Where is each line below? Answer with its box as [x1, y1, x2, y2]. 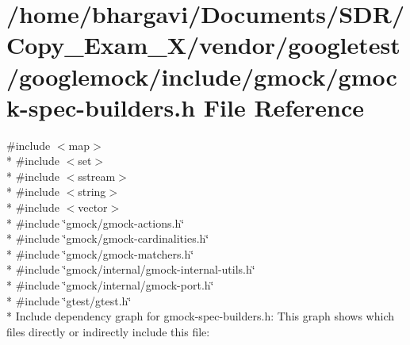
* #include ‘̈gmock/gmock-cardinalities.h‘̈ [6, 230, 209, 247]
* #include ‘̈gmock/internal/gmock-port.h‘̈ [6, 277, 214, 293]
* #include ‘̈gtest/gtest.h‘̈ [6, 292, 132, 309]
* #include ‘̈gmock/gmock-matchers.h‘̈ [6, 245, 194, 262]
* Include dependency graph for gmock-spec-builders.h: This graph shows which [6, 308, 395, 324]
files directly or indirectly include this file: [6, 323, 210, 339]
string [78, 183, 106, 200]
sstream [78, 167, 116, 184]
